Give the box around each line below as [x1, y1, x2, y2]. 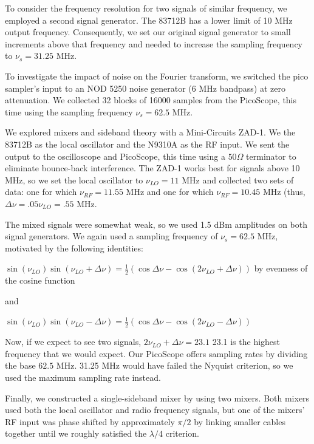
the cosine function [5, 274, 75, 287]
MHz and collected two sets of [182, 173, 294, 186]
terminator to [246, 149, 296, 162]
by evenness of [254, 262, 308, 275]
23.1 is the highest [212, 335, 281, 348]
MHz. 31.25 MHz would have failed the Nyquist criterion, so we [56, 359, 293, 372]
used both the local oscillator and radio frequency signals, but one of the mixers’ [5, 403, 305, 416]
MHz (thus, [262, 185, 305, 198]
